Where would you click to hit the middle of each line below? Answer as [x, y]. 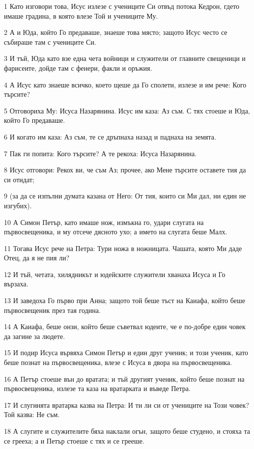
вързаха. [16, 284]
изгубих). [18, 205]
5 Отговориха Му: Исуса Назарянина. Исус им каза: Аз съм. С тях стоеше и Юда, [127, 110]
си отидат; [19, 179]
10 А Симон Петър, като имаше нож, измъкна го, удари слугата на [104, 222]
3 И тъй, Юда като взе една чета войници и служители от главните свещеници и [125, 58]
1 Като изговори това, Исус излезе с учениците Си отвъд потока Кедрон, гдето [122, 6]
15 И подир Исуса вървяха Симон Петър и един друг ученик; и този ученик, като [126, 352]
